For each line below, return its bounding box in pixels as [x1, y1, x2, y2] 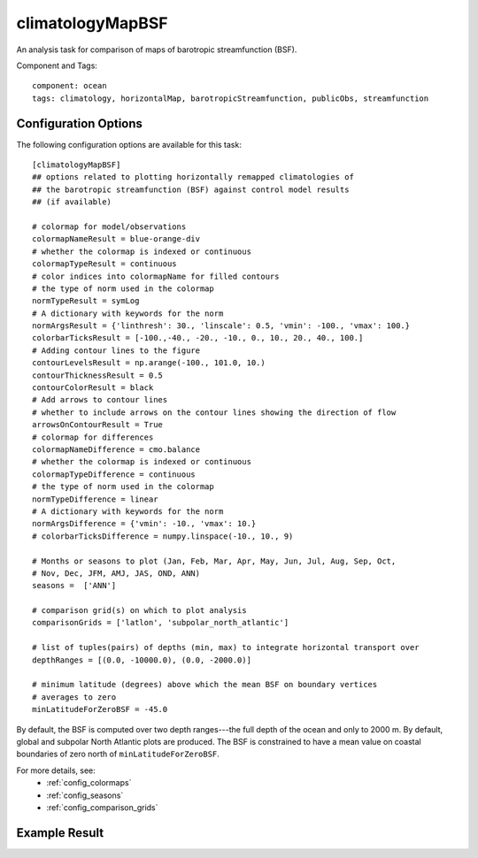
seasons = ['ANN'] [32, 580, 117, 591]
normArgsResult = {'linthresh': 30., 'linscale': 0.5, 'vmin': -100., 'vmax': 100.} [32, 321, 411, 331]
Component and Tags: [16, 60, 97, 71]
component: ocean [32, 80, 107, 91]
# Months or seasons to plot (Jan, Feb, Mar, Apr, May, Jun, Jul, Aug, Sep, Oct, [32, 555, 397, 566]
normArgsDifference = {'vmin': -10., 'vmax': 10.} [32, 518, 257, 529]
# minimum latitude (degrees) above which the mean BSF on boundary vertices [32, 679, 378, 690]
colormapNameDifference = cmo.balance [32, 445, 201, 455]
